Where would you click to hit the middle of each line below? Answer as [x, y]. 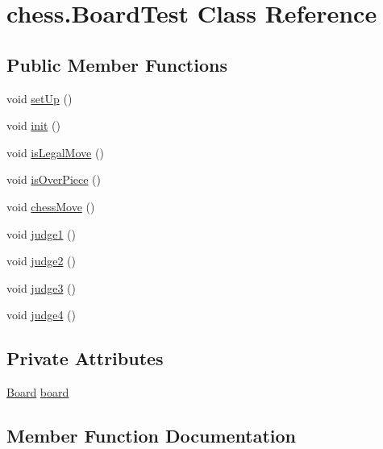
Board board [38, 392]
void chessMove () [51, 206]
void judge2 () [41, 261]
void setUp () [40, 98]
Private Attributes [85, 358]
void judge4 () [41, 315]
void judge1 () [41, 233]
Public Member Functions [117, 64]
